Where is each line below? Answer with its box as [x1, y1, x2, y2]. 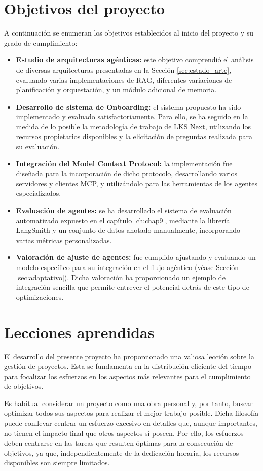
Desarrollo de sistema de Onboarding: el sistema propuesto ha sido [16, 101, 241, 112]
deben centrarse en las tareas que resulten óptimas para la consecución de [4, 438, 233, 448]
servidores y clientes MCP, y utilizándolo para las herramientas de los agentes [16, 178, 257, 188]
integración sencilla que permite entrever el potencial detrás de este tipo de [16, 282, 249, 292]
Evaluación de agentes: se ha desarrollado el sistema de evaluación [16, 205, 232, 216]
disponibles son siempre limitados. [4, 457, 110, 468]
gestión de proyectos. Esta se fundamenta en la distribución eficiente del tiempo [4, 361, 251, 372]
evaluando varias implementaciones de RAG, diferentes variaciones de [16, 74, 232, 85]
